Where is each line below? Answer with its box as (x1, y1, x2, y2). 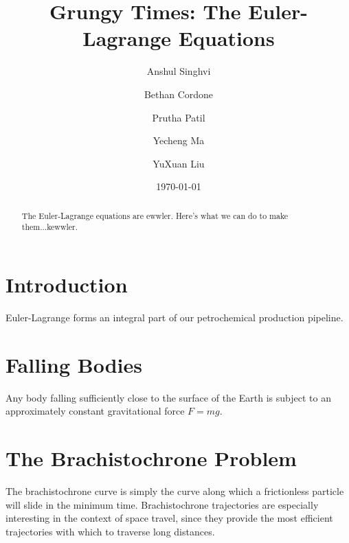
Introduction (5, 270, 128, 298)
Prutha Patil (152, 110, 205, 124)
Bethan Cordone (144, 86, 214, 101)
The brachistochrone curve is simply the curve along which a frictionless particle (5, 483, 344, 498)
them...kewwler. (21, 221, 78, 233)
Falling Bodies (5, 350, 142, 378)
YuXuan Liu (153, 156, 205, 170)
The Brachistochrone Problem (5, 444, 297, 472)
